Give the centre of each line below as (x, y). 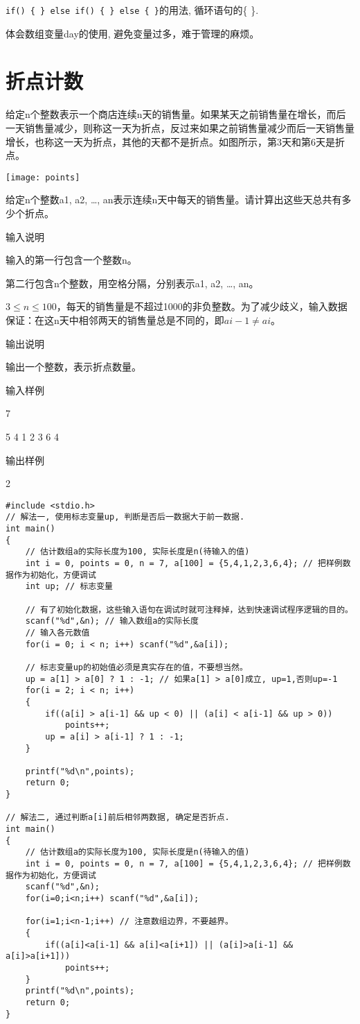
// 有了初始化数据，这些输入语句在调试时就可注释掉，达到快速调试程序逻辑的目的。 (189, 609)
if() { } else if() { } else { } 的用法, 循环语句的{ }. (132, 10)
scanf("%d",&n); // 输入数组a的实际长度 (112, 621)
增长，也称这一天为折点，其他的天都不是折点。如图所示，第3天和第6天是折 (175, 141)
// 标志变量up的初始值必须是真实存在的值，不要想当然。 (136, 667)
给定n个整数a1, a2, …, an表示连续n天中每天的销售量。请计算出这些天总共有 (174, 199)
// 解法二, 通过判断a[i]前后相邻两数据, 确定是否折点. (118, 818)
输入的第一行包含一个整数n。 (71, 260)
